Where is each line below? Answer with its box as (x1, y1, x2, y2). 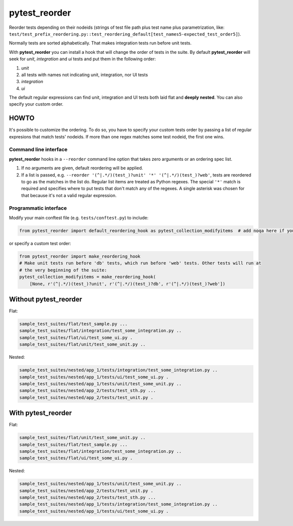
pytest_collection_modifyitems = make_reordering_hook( (19, 274, 156, 280)
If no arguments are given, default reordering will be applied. (21, 165, 144, 171)
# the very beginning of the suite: (19, 267, 107, 273)
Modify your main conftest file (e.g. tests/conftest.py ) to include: (9, 215, 149, 220)
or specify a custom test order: (9, 240, 71, 246)
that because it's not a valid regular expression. (21, 192, 117, 198)
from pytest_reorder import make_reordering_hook (19, 253, 141, 259)
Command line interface (9, 146, 68, 153)
